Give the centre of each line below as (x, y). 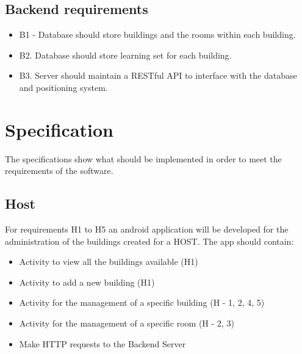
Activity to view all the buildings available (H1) (109, 262)
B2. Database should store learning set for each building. (125, 55)
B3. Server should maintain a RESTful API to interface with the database (158, 75)
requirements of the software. (59, 171)
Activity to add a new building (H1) (87, 282)
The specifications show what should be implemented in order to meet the (143, 158)
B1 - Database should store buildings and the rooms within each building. (157, 34)
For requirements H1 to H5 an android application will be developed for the (147, 229)
